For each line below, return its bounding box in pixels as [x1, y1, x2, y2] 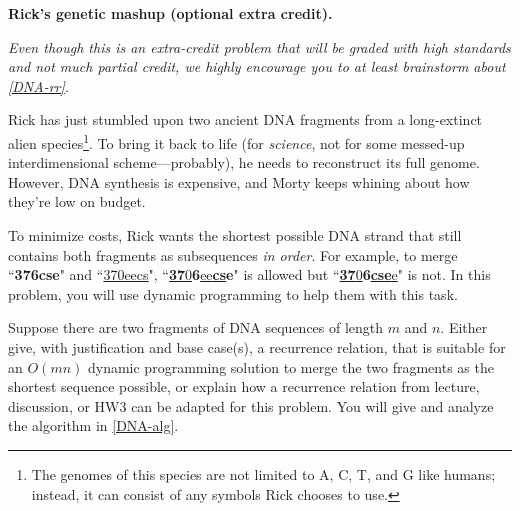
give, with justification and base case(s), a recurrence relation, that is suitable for [8, 336, 506, 357]
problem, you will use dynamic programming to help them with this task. [8, 283, 458, 304]
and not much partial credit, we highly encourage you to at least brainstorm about [8, 56, 506, 77]
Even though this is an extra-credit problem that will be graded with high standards [8, 36, 511, 57]
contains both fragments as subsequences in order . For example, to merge [8, 244, 458, 265]
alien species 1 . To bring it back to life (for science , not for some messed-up [8, 129, 465, 153]
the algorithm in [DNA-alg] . [8, 415, 179, 436]
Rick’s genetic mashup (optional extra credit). [8, 3, 333, 23]
